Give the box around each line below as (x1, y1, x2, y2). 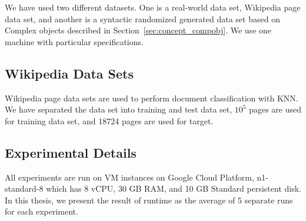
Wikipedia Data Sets (5, 64, 134, 82)
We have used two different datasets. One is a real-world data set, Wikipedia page (5, 1, 301, 13)
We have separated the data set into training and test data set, (5, 103, 232, 115)
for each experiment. (5, 205, 78, 217)
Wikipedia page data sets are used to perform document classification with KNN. (5, 91, 298, 104)
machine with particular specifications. (5, 35, 144, 47)
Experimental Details (5, 143, 137, 161)
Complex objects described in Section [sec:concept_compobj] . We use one (5, 24, 272, 36)
